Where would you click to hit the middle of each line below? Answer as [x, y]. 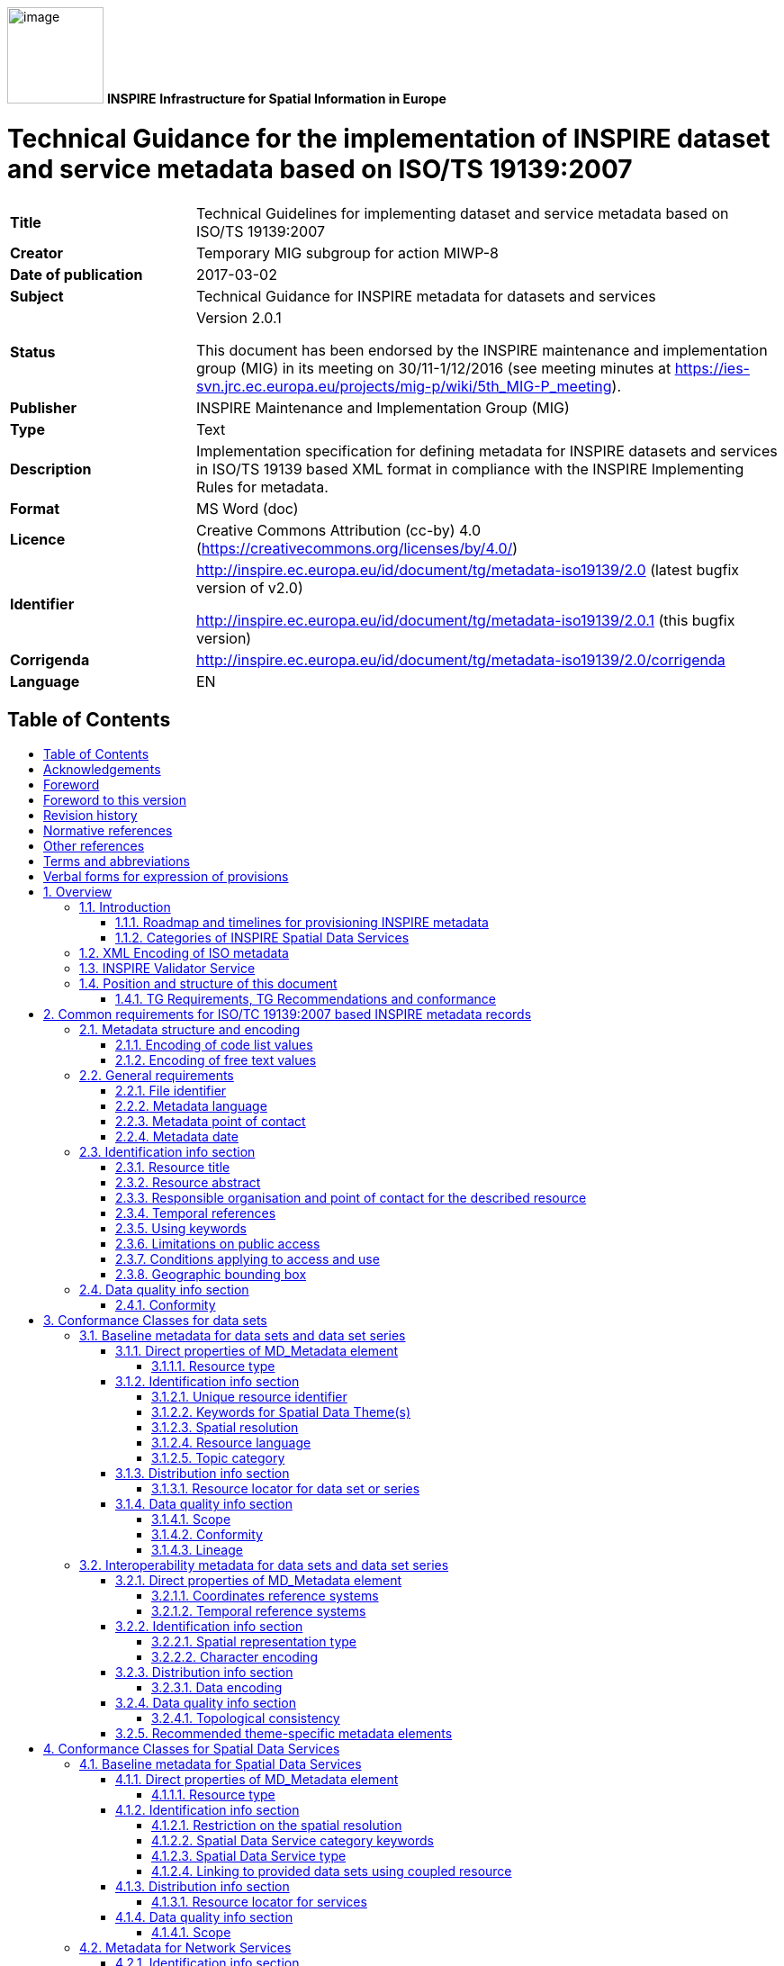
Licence [38, 539]
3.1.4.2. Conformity [207, 1535]
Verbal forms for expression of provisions [166, 877]
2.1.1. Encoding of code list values [214, 1045]
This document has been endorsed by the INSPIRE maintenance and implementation [482, 350]
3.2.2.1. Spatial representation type [254, 1642]
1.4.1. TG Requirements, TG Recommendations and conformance [306, 999]
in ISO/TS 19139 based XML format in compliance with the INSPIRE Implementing [470, 469]
